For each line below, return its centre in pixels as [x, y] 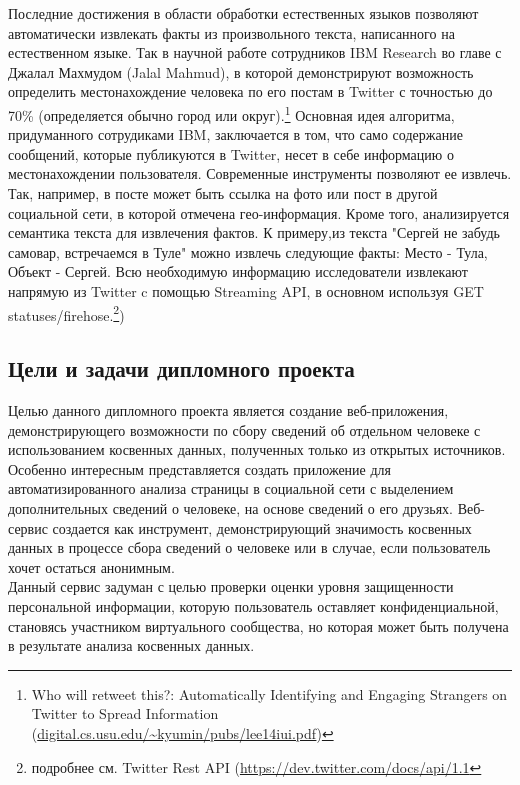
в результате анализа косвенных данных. [131, 645]
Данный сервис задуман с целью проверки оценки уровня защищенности [231, 586]
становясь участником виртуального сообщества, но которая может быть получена [258, 625]
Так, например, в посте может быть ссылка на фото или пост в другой [223, 193]
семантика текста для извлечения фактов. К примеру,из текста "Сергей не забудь [254, 232]
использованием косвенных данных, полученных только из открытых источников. [257, 449]
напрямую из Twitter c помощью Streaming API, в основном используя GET [246, 290]
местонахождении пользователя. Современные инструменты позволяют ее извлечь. [260, 173]
